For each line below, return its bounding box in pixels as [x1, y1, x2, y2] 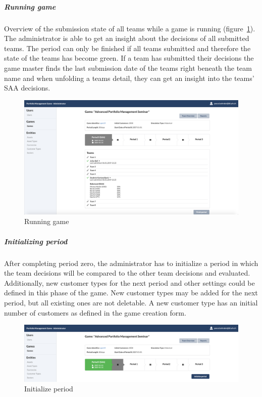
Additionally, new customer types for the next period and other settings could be [4, 277, 255, 288]
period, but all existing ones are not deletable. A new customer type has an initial [4, 297, 258, 307]
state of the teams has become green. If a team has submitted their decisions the [4, 53, 254, 63]
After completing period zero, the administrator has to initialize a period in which [4, 257, 258, 268]
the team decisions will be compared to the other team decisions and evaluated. [4, 268, 250, 278]
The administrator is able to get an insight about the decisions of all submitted [4, 33, 249, 43]
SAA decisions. [4, 82, 50, 93]
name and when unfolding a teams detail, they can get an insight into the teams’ [4, 72, 254, 83]
